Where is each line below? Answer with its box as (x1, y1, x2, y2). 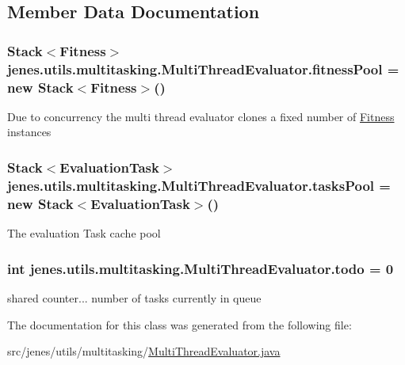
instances (7, 124, 52, 140)
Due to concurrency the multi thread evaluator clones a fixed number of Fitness (7, 108, 395, 124)
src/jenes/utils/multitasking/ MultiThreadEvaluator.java (7, 343, 281, 359)
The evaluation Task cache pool (7, 225, 161, 241)
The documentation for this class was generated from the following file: (7, 316, 352, 333)
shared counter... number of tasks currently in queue (7, 289, 262, 306)
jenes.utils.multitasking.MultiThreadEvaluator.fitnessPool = (7, 59, 399, 78)
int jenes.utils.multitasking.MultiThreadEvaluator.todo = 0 (7, 258, 394, 278)
